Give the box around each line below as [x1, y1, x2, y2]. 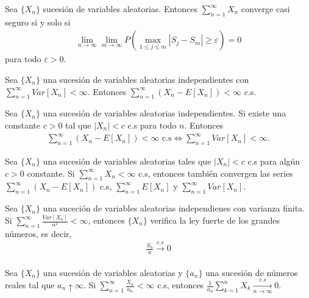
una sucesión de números [205, 266, 298, 278]
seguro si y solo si [5, 15, 71, 28]
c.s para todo [127, 119, 177, 131]
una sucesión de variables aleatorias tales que [43, 154, 211, 167]
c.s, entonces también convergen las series [138, 166, 293, 179]
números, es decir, [5, 227, 72, 239]
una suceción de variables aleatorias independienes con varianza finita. [43, 202, 305, 215]
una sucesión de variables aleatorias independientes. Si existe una [43, 107, 286, 119]
